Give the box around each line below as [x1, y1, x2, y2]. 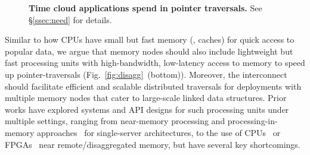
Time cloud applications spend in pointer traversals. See [29, 2, 262, 14]
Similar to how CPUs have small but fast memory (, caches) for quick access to [5, 33, 294, 46]
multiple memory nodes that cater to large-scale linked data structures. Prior [5, 91, 287, 104]
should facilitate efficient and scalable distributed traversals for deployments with [5, 80, 302, 92]
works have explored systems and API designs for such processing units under [5, 103, 289, 115]
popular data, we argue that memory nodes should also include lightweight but [5, 45, 293, 57]
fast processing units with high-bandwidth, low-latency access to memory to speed [5, 56, 305, 69]
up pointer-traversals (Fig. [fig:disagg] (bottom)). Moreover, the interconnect [5, 68, 287, 80]
